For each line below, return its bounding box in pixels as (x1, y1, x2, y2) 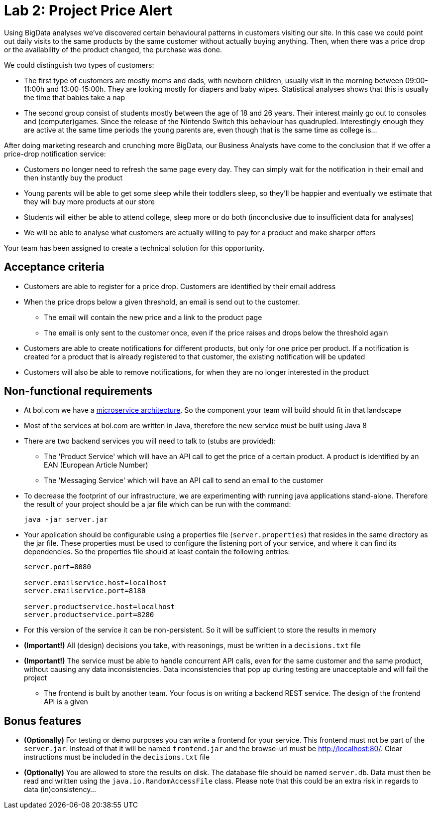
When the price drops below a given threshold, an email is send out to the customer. (24, 297, 300, 306)
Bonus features (4, 714, 82, 727)
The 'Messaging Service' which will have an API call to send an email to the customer (44, 476, 324, 485)
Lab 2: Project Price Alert (4, 2, 173, 19)
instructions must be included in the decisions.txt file (24, 753, 210, 762)
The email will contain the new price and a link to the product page (44, 313, 262, 322)
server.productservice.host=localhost (24, 603, 175, 611)
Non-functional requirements (4, 385, 152, 398)
